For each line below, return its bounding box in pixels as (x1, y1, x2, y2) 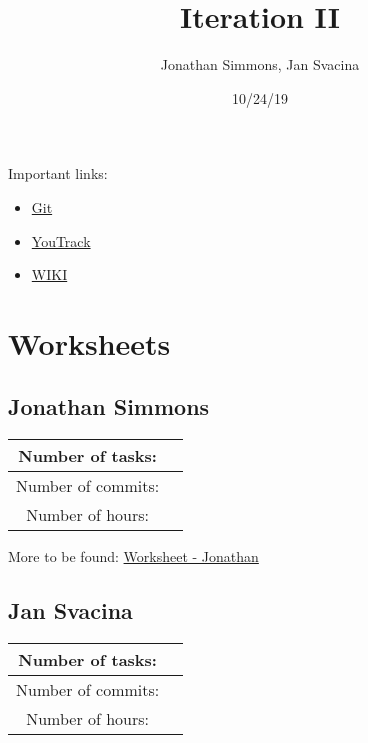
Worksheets (8, 322, 171, 363)
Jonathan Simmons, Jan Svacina (160, 54, 360, 75)
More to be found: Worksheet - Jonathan (8, 546, 259, 567)
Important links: (8, 163, 108, 184)
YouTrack (31, 230, 91, 251)
